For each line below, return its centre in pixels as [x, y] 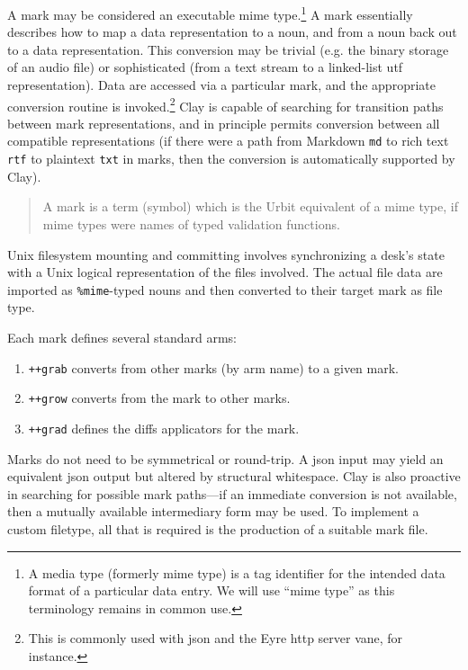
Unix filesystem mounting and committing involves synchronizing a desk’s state [226, 254]
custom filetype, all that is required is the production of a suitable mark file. [218, 528]
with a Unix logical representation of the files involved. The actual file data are [225, 272]
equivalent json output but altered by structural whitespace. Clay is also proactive [234, 476]
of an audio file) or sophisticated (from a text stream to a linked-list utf [205, 67]
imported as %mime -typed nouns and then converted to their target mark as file [225, 289]
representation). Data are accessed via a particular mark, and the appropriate [221, 85]
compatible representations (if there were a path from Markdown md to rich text [228, 141]
